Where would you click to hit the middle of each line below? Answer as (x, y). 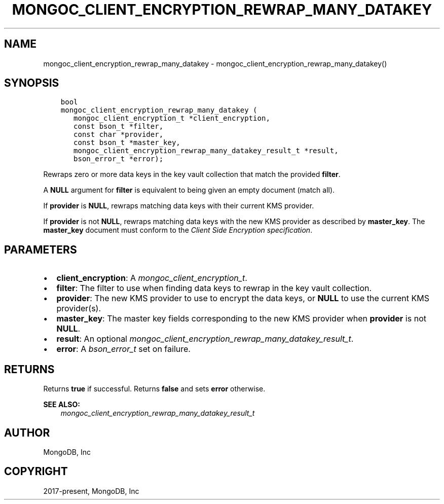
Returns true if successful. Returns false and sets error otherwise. (154, 389)
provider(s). (79, 309)
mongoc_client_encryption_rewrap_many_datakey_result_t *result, (206, 151)
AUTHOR (27, 433)
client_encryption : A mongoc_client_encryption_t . (152, 278)
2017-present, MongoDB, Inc (91, 491)
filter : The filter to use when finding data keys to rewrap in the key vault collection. (214, 288)
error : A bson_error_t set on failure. (123, 349)
